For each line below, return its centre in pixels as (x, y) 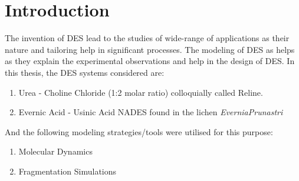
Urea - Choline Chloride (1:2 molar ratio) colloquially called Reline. (141, 92)
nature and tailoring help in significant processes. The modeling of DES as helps (150, 49)
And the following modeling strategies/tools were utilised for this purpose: (139, 131)
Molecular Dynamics (55, 151)
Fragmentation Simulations (68, 171)
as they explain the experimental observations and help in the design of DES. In (150, 61)
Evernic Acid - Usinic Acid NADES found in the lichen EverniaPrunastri (151, 112)
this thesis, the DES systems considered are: (85, 72)
